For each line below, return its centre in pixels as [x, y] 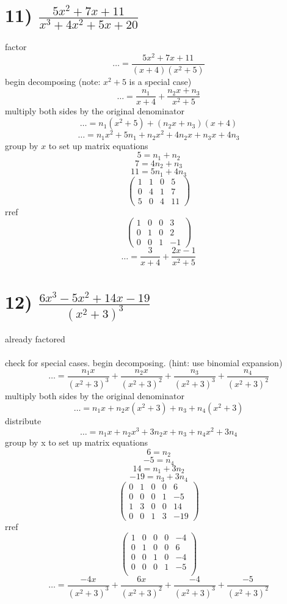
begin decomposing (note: [53, 81]
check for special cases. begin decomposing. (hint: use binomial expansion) [144, 363]
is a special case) [160, 81]
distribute [23, 421]
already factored [35, 339]
